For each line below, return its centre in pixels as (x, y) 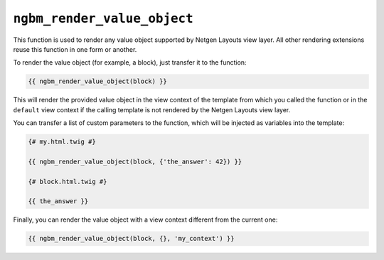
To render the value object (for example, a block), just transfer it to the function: (130, 63)
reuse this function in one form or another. (75, 49)
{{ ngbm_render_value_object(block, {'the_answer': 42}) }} (135, 161)
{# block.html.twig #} (68, 182)
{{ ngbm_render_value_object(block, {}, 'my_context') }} (131, 239)
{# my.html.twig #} (62, 142)
